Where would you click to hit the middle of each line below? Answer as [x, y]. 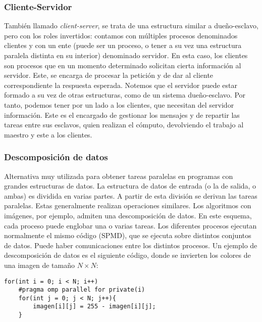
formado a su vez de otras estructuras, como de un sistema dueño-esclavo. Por [125, 95]
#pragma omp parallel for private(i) [82, 290]
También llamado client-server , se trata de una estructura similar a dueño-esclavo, [131, 26]
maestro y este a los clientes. [48, 134]
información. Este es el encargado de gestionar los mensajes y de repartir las [122, 114]
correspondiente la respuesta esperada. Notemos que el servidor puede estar [121, 85]
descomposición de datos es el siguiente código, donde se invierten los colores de [127, 255]
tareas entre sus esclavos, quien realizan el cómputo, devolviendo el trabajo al [124, 125]
